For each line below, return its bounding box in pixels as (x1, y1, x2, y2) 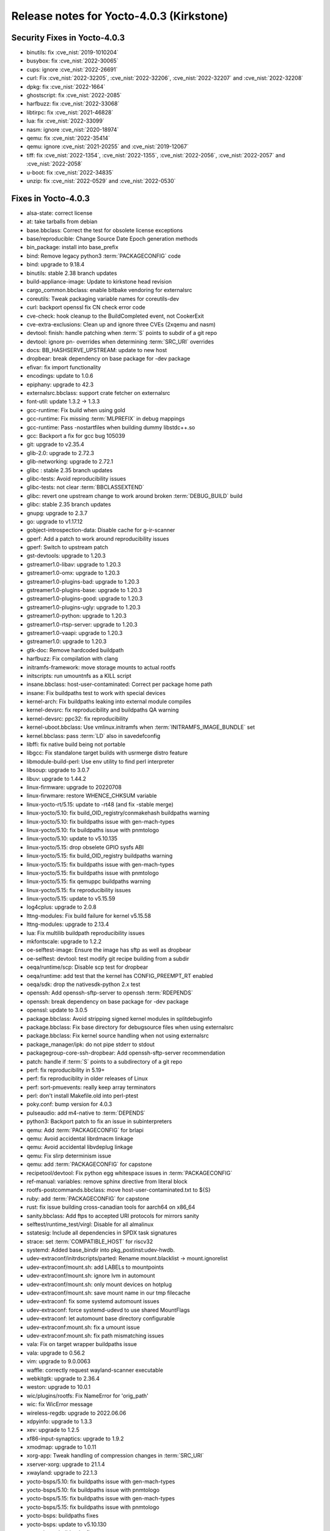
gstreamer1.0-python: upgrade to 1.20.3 (26, 612, 127, 620)
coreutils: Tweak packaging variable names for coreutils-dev (26, 295, 180, 303)
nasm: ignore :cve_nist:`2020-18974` (26, 126, 119, 133)
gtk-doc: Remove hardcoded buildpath (26, 646, 124, 653)
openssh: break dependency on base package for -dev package (26, 998, 189, 1005)
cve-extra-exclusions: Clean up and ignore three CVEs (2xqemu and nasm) (26, 320, 216, 328)
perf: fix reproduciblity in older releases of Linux (26, 1075, 148, 1082)
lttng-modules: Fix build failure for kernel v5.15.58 (26, 912, 152, 919)
